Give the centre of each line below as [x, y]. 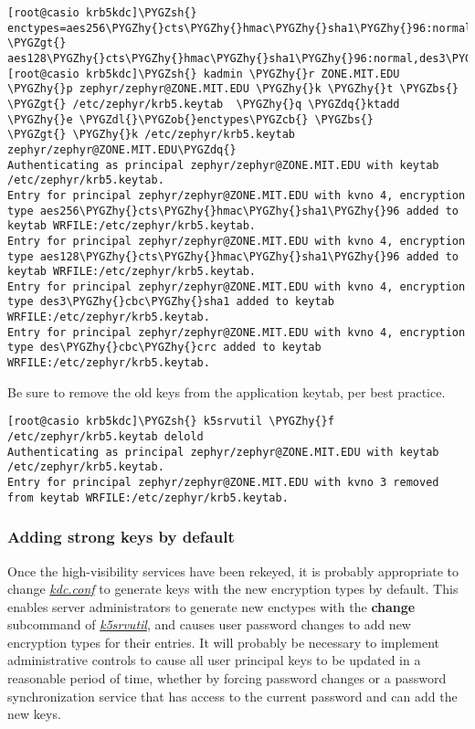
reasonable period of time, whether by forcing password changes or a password [227, 678]
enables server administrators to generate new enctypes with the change [211, 606]
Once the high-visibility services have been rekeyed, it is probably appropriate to [233, 571]
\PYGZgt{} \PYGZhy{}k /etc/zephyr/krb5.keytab [151, 135]
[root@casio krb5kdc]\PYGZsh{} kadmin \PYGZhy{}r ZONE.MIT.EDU [204, 74]
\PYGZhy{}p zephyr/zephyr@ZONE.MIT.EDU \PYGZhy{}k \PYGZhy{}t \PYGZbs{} [233, 89]
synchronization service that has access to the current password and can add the [232, 696]
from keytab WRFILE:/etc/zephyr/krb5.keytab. [148, 497]
